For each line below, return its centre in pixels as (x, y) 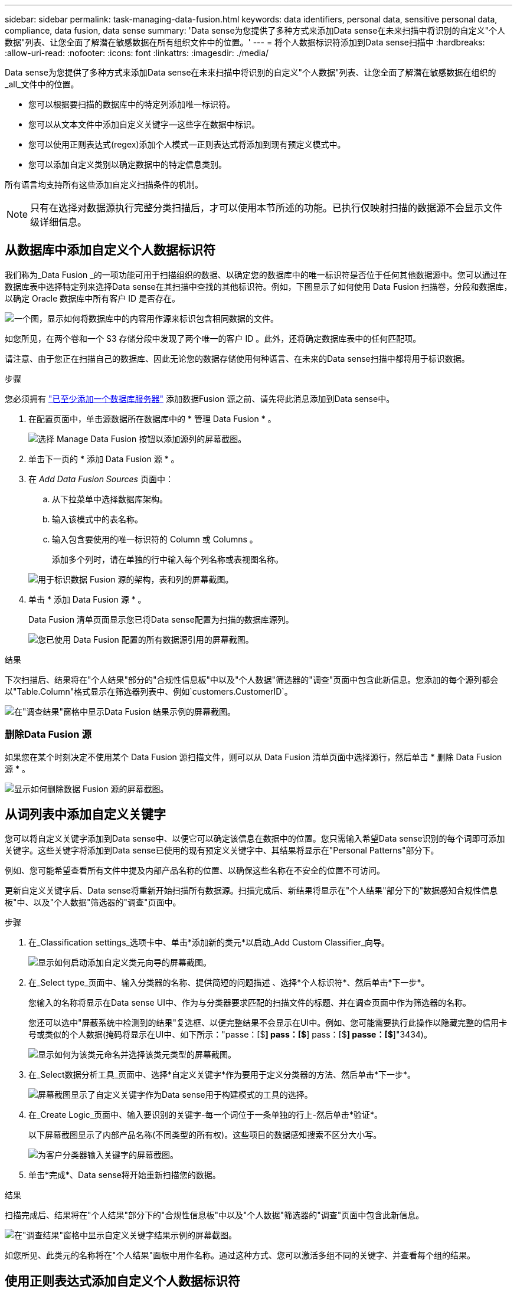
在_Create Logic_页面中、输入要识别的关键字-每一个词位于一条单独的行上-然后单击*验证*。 (205, 1115)
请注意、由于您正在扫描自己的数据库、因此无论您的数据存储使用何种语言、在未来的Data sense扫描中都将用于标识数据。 (237, 358)
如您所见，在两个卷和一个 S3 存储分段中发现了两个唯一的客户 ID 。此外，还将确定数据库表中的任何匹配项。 (213, 338)
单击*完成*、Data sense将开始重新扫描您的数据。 (125, 1175)
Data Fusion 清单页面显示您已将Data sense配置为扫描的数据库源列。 (161, 619)
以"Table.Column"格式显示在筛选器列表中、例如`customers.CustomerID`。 (149, 691)
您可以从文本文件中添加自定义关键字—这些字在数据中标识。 (144, 124)
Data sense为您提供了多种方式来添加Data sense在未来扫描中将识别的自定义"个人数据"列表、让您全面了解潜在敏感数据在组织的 (251, 72)
